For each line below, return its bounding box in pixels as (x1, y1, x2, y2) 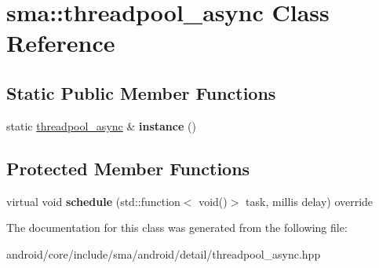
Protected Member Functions (6, 156, 250, 180)
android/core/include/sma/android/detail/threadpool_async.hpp (6, 245, 321, 262)
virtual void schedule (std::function (6, 193, 180, 209)
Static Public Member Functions (6, 80, 276, 105)
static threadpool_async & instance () (6, 117, 196, 134)
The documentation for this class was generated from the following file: (6, 219, 348, 236)
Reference (6, 27, 115, 59)
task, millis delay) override (246, 193, 374, 209)
